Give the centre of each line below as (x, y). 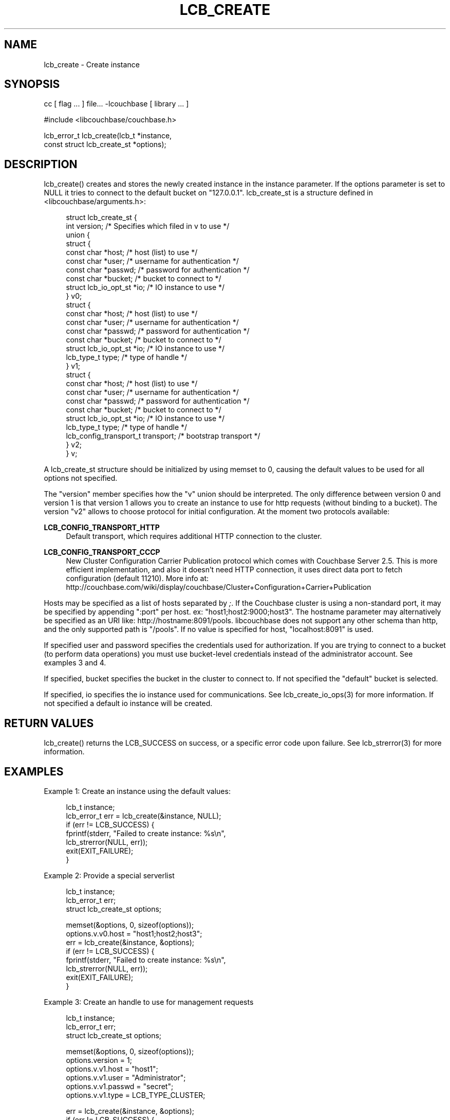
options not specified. (81, 478)
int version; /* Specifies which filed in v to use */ (148, 226)
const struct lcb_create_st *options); (105, 144)
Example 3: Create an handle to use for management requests (149, 1002)
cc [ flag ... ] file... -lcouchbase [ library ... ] (116, 104)
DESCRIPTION (41, 164)
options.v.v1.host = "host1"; (112, 1069)
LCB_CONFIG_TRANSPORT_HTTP (102, 528)
